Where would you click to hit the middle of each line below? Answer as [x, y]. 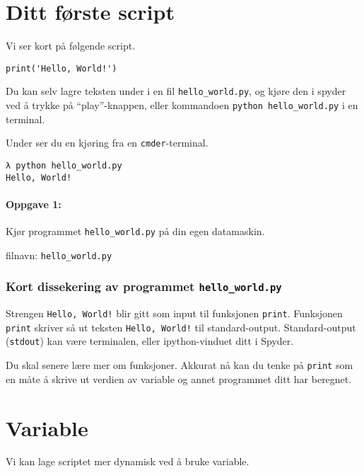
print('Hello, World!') [61, 68]
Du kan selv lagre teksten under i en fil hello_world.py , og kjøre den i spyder [176, 91]
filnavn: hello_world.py [59, 255]
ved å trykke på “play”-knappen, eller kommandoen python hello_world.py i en [182, 105]
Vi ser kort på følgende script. [71, 46]
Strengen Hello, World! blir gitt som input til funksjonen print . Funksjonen [174, 313]
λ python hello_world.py [64, 165]
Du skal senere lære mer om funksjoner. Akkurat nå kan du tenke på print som [180, 365]
